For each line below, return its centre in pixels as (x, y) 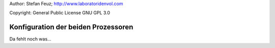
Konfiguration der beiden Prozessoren (71, 27)
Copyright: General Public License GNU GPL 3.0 (60, 13)
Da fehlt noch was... (30, 39)
